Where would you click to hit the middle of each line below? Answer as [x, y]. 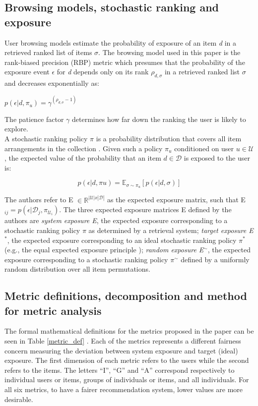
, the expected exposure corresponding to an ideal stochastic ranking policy [122, 240]
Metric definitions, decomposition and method [126, 296]
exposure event [27, 72]
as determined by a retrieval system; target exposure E [171, 230]
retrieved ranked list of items [48, 52]
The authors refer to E [39, 200]
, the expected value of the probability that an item [83, 158]
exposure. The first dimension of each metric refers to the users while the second [127, 360]
